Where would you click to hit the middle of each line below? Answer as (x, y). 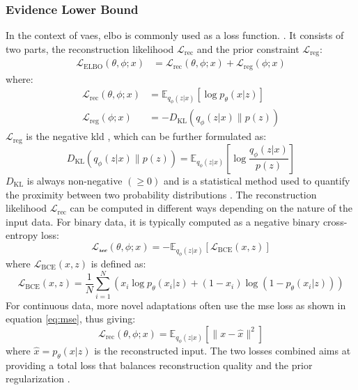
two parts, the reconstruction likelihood (90, 48)
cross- (335, 221)
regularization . (38, 379)
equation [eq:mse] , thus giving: (71, 319)
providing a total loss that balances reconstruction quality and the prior (159, 365)
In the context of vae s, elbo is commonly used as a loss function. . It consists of (175, 35)
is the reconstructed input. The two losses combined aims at (223, 350)
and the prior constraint (248, 48)
